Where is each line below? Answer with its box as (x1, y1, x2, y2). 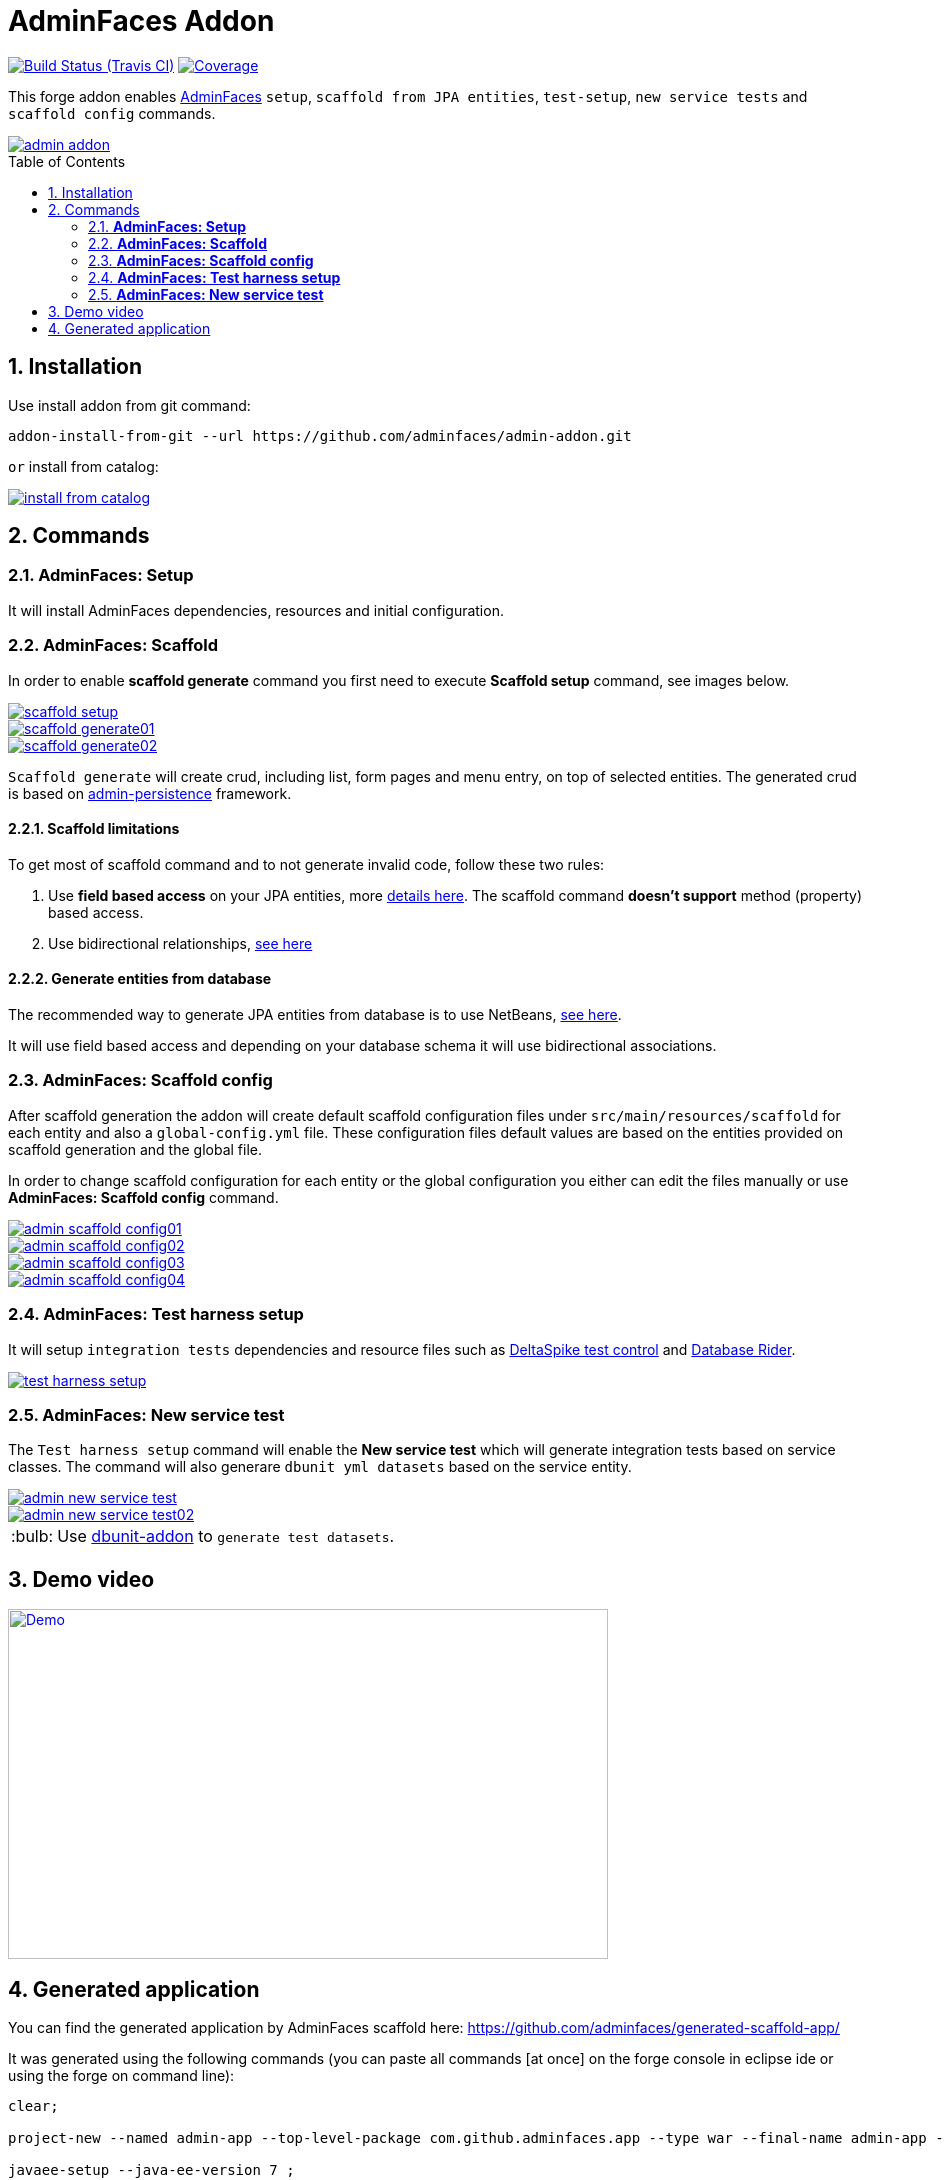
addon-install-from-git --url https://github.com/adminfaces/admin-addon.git (8, 427, 632, 444)
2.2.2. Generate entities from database (8, 970, 272, 988)
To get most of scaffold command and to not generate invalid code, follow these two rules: (8, 855, 605, 873)
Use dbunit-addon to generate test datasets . (57, 1526, 395, 1547)
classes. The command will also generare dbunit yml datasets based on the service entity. (8, 1458, 632, 1476)
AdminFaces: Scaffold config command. (8, 1188, 279, 1206)
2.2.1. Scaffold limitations (8, 820, 180, 838)
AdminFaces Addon (8, 4, 275, 38)
